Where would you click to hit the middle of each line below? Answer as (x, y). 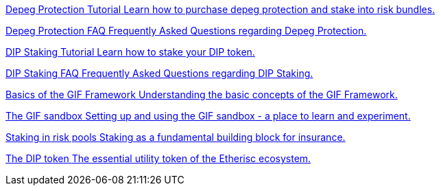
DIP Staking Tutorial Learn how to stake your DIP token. (130, 52)
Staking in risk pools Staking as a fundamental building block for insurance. (176, 137)
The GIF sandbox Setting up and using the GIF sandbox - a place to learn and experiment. (208, 116)
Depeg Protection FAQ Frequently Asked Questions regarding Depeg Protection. (186, 31)
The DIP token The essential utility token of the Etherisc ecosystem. (158, 158)
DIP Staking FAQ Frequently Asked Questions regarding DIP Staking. (159, 73)
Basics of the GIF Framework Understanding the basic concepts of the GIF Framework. (202, 94)
